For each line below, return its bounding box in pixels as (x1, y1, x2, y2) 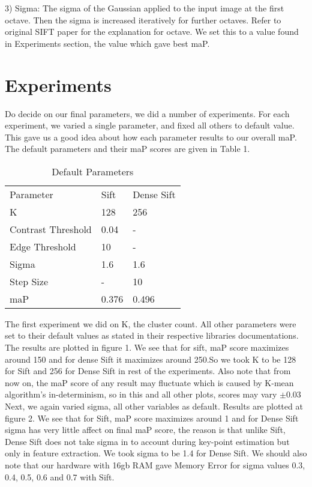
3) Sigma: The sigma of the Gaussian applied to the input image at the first (5, 2, 284, 14)
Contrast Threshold (10, 222, 92, 236)
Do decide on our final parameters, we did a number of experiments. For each (5, 107, 290, 119)
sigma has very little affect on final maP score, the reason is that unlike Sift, (5, 423, 286, 436)
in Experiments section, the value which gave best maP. (5, 37, 210, 49)
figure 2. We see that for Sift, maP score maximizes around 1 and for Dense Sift (5, 411, 299, 424)
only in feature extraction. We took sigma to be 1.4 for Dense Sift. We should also (5, 447, 307, 459)
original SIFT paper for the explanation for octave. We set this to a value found (5, 25, 299, 38)
